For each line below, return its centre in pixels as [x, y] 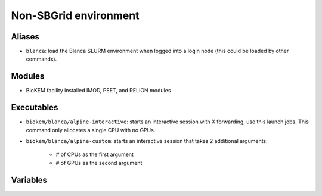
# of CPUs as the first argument [95, 154]
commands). [41, 59]
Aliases [25, 37]
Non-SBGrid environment [75, 15]
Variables [29, 180]
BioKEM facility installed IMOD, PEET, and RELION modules [98, 91]
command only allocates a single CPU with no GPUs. [91, 130]
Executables [35, 108]
